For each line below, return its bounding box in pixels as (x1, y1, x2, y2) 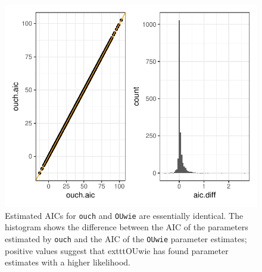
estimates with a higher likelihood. (5, 256, 130, 268)
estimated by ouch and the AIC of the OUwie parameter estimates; (5, 233, 247, 245)
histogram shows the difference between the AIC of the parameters (5, 221, 248, 233)
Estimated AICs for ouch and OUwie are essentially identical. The (5, 209, 244, 221)
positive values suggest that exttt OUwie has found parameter (5, 244, 229, 256)
